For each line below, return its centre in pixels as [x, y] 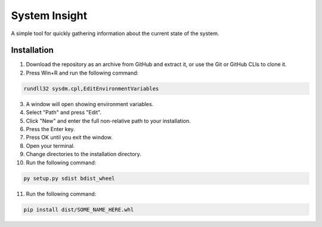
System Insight [49, 15]
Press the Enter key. [50, 129]
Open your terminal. [50, 145]
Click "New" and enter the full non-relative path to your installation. [108, 121]
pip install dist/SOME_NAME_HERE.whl [79, 209]
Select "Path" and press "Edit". [64, 113]
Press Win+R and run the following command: [82, 73]
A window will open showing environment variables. [90, 104]
